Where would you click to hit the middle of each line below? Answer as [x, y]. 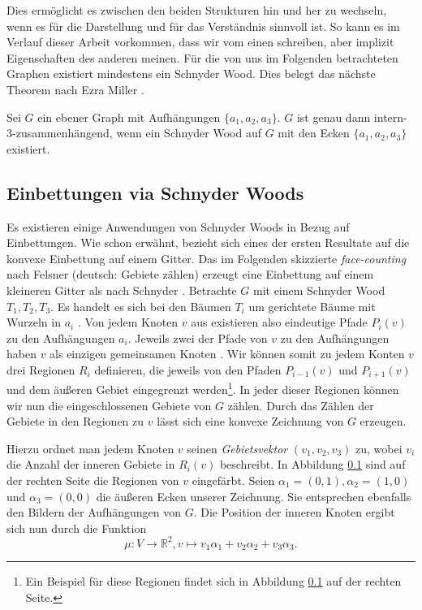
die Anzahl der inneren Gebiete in [91, 464]
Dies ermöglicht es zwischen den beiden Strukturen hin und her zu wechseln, [197, 10]
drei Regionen [41, 369]
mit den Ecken [314, 133]
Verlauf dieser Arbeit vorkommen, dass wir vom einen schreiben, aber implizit [200, 42]
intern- [390, 117]
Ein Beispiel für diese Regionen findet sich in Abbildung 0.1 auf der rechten [213, 581]
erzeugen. [383, 421]
